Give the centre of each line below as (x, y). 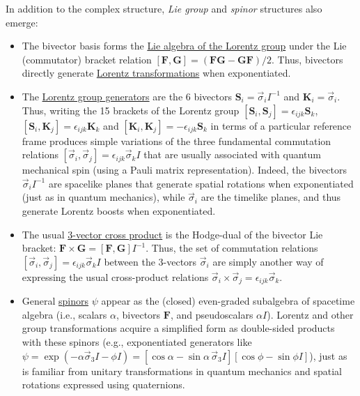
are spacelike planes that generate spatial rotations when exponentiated (201, 183)
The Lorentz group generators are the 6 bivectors (127, 96)
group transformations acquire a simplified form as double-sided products (178, 328)
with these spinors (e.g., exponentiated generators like (137, 341)
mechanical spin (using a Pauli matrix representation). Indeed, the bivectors (184, 170)
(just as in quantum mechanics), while (103, 197)
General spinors (55, 301)
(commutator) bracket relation (87, 59)
